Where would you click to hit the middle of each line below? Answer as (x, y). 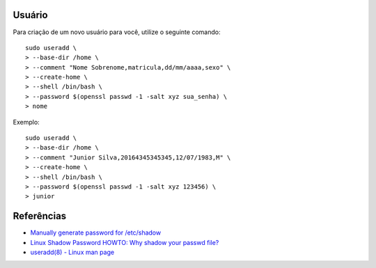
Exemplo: (26, 122)
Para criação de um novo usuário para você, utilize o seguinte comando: (117, 32)
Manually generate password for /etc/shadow (96, 232)
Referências (40, 216)
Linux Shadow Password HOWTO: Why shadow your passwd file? (125, 242)
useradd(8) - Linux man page (72, 252)
